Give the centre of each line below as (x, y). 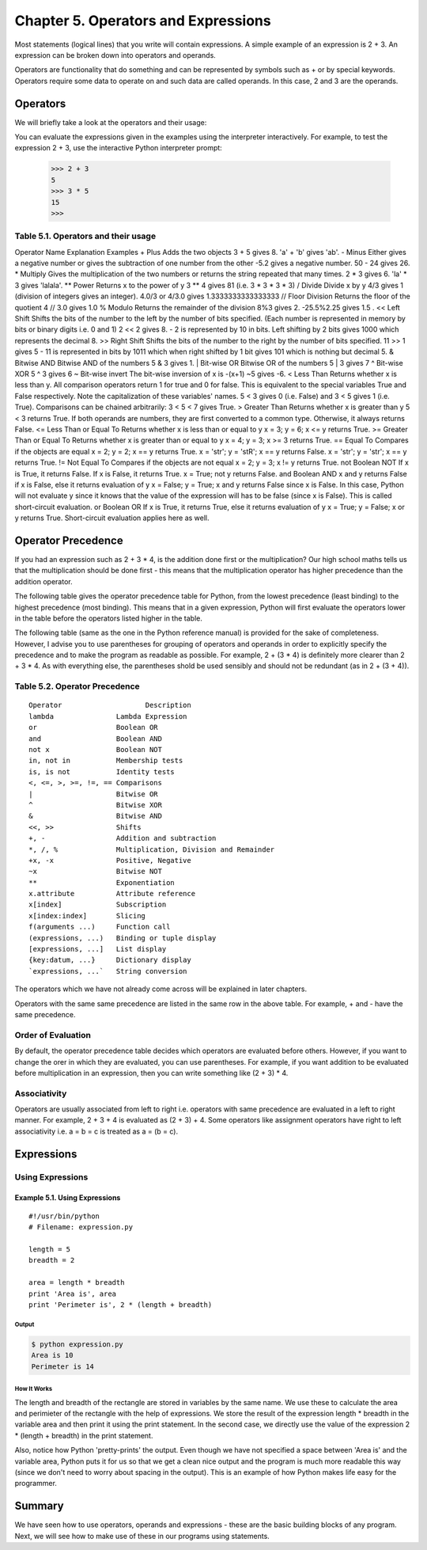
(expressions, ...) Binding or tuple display (123, 938)
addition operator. (43, 581)
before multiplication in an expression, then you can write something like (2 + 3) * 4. (151, 1073)
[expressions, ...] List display (98, 949)
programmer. (36, 1484)
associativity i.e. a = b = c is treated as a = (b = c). (96, 1131)
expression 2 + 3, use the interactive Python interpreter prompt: (119, 148)
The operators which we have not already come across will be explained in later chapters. (161, 989)
